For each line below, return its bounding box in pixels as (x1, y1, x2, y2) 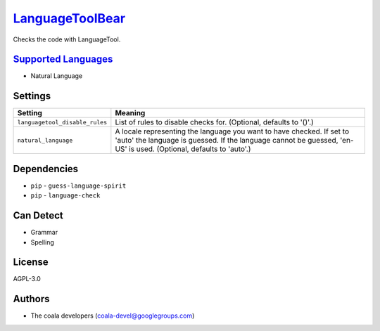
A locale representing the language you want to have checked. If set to (115, 126, 350, 136)
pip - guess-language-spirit (30, 181, 127, 190)
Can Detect (13, 209, 63, 221)
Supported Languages (13, 53, 113, 65)
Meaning (115, 108, 146, 118)
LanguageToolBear (13, 11, 126, 26)
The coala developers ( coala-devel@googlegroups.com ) (30, 311, 195, 320)
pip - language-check (30, 191, 101, 200)
